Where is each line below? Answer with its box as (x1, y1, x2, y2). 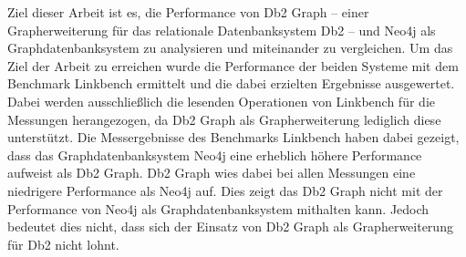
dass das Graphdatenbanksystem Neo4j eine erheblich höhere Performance (7, 145, 422, 164)
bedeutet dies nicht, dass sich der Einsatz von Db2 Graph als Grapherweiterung (7, 217, 453, 236)
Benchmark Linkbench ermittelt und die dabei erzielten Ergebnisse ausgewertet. (7, 74, 455, 93)
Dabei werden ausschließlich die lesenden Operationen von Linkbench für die (7, 91, 435, 110)
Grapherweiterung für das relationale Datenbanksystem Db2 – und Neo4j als (7, 20, 436, 39)
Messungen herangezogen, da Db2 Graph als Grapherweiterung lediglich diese (7, 109, 441, 128)
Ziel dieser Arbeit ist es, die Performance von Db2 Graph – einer (7, 3, 369, 21)
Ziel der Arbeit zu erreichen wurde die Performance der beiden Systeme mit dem (7, 56, 459, 75)
